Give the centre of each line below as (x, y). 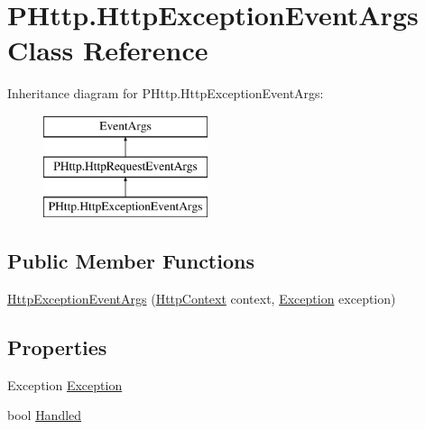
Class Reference (108, 50)
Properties (57, 347)
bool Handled (45, 415)
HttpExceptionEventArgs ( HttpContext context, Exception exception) (202, 299)
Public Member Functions (131, 261)
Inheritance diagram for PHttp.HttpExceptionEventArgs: (166, 93)
